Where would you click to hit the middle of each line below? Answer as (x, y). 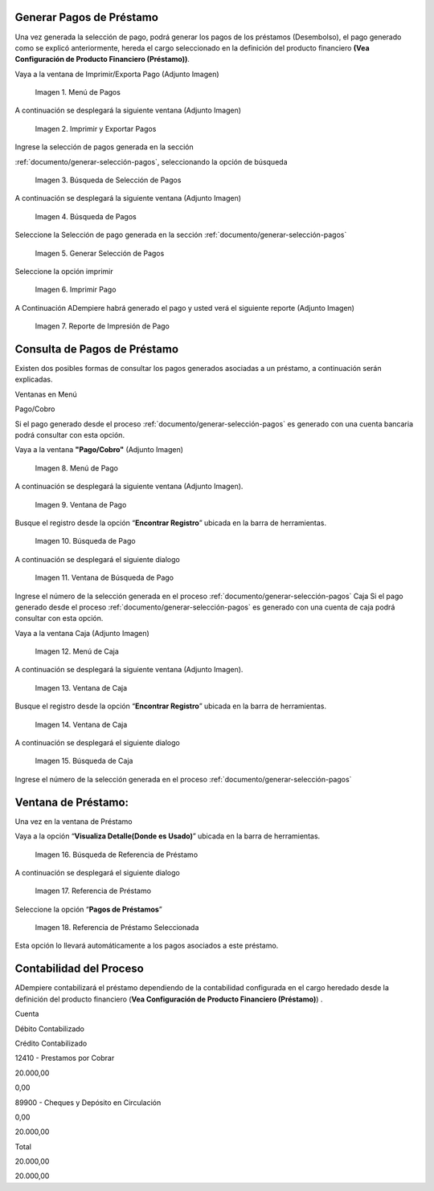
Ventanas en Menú (46, 394)
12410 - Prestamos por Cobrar (65, 1058)
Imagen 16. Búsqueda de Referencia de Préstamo (117, 855)
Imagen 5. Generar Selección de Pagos (100, 253)
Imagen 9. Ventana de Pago (81, 504)
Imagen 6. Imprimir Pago (76, 290)
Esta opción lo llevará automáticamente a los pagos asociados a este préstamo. (147, 946)
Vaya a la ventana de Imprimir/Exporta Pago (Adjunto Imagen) (117, 74)
